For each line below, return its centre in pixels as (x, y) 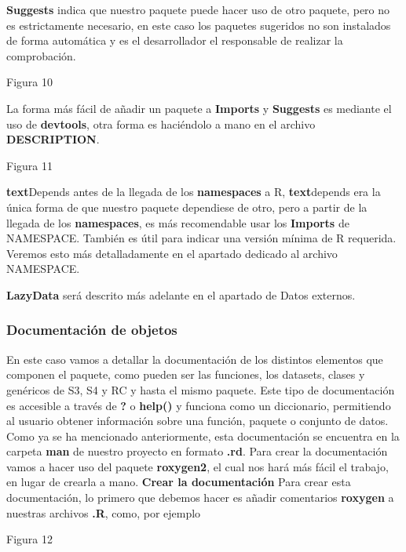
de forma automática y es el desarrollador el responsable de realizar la (175, 40)
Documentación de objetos (92, 330)
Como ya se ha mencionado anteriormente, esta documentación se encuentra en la (203, 436)
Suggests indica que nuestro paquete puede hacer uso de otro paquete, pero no (198, 9)
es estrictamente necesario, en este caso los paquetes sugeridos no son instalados (199, 25)
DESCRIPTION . (53, 139)
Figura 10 (29, 82)
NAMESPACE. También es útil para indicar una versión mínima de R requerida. (201, 238)
